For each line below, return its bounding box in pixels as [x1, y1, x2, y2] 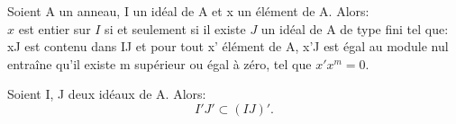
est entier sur [18, 19, 91, 38]
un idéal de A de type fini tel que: [260, 19, 449, 38]
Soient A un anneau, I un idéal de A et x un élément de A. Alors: [7, 2, 369, 20]
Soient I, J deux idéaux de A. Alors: [7, 84, 206, 103]
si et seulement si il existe [105, 19, 246, 38]
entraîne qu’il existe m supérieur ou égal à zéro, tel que [7, 54, 312, 73]
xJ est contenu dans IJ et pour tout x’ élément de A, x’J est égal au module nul [7, 37, 449, 56]
